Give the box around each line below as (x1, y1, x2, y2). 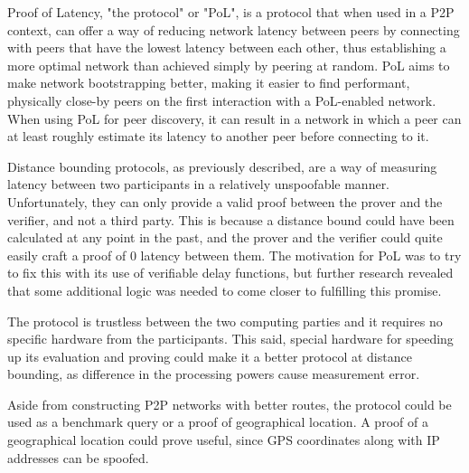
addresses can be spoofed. (7, 448, 149, 467)
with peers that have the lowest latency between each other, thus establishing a (7, 38, 446, 57)
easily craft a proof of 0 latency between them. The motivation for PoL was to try (7, 245, 462, 264)
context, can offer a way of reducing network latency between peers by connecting (7, 20, 460, 39)
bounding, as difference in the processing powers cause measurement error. (7, 364, 420, 383)
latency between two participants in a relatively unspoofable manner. (7, 175, 390, 194)
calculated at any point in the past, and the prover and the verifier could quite (7, 228, 443, 247)
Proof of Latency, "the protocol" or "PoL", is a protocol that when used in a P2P (7, 3, 455, 21)
